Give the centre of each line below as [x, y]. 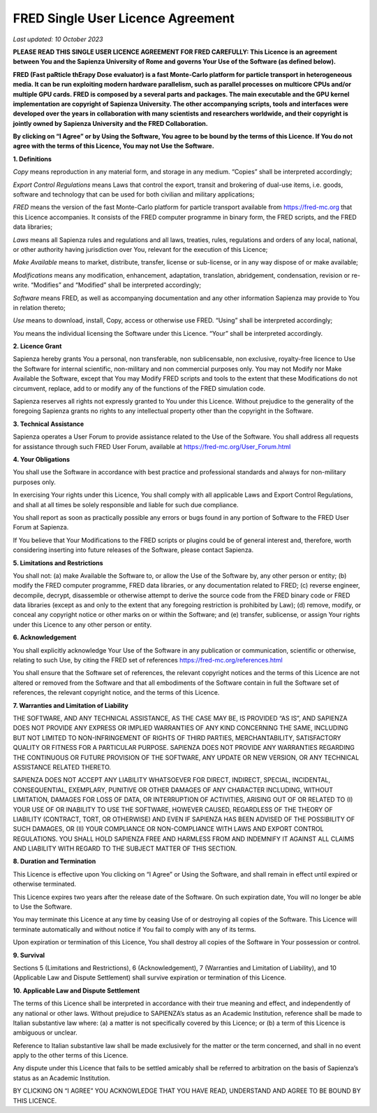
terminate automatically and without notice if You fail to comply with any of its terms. [134, 929]
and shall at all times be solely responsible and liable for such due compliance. [126, 504]
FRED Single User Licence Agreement [124, 18]
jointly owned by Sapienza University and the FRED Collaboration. [111, 123]
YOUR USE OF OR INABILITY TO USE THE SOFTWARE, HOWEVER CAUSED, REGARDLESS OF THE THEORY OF [173, 809]
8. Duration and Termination [54, 861]
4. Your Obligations [41, 459]
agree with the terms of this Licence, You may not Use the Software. [113, 146]
